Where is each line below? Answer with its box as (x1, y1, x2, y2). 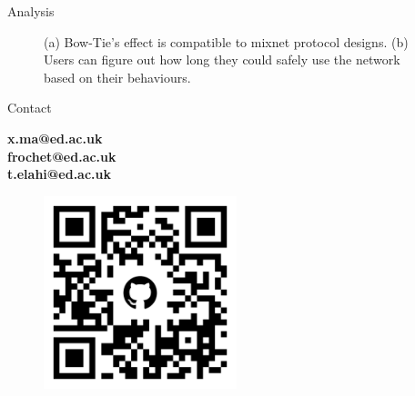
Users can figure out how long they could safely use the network (44, 50, 400, 69)
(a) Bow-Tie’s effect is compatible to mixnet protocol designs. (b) (44, 32, 409, 51)
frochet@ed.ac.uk (7, 146, 116, 165)
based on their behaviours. (44, 67, 191, 86)
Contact (7, 98, 52, 117)
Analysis (7, 2, 55, 20)
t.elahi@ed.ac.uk (7, 164, 112, 183)
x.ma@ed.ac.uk (7, 128, 103, 147)
